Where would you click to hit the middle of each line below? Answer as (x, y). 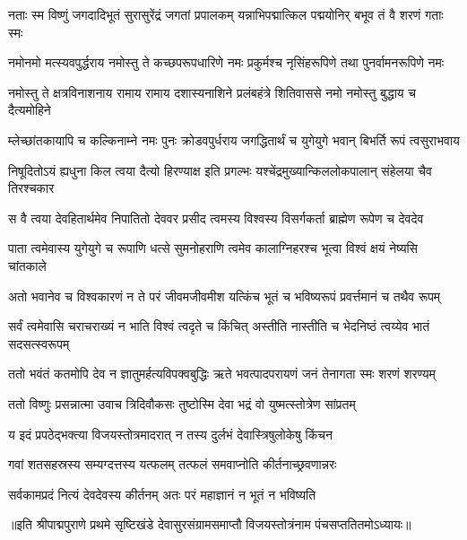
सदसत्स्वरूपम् (39, 343)
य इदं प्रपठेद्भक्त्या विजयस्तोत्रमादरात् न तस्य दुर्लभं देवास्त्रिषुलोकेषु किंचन (170, 434)
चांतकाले (27, 265)
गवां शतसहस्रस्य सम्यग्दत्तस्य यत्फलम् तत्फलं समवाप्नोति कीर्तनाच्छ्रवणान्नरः (173, 464)
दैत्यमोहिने (30, 110)
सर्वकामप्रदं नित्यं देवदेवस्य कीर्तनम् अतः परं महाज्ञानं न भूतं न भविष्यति (162, 494)
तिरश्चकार (31, 188)
